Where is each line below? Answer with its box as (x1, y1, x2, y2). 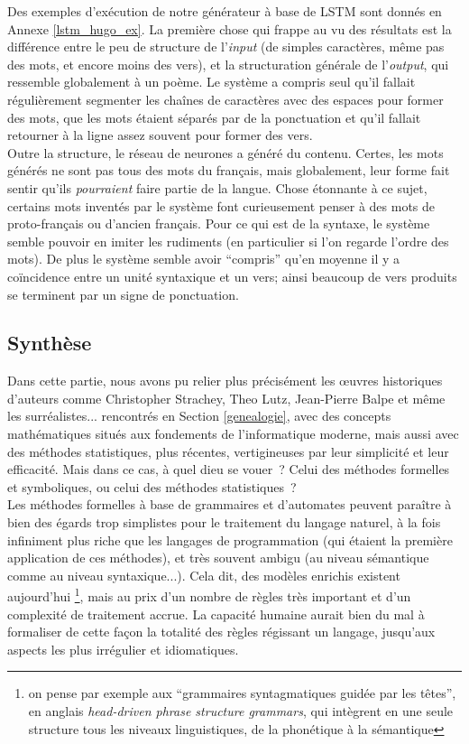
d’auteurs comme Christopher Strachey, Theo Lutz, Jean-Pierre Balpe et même (7, 388, 446, 407)
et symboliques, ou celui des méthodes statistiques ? (7, 477, 297, 496)
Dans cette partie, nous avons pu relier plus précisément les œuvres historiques (7, 371, 443, 390)
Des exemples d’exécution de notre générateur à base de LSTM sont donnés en (7, 2, 442, 20)
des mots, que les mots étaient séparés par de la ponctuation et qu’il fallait (7, 107, 421, 126)
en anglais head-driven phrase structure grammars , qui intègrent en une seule (28, 702, 454, 721)
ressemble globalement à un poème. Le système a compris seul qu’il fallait (7, 72, 416, 91)
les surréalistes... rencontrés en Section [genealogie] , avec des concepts (7, 406, 391, 425)
